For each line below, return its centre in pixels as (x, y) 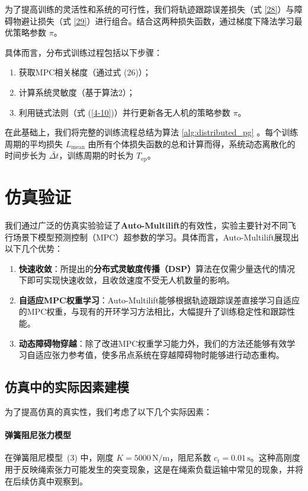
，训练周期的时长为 (96, 155)
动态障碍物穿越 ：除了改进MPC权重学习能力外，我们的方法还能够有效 (153, 343)
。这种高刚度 (275, 457)
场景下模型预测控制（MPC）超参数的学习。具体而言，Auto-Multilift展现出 (156, 237)
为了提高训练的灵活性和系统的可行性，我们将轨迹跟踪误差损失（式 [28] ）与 (150, 9)
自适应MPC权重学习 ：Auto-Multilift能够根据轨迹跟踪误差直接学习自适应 (159, 300)
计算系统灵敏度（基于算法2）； (77, 92)
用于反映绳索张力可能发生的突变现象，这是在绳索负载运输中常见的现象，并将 (154, 469)
